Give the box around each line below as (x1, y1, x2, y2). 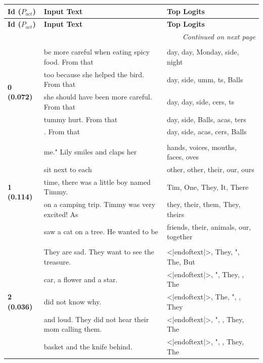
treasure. (43, 256, 71, 267)
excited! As (43, 209, 78, 219)
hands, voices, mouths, (166, 141, 237, 152)
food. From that (43, 56, 94, 67)
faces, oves (166, 151, 199, 162)
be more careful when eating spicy (43, 46, 150, 57)
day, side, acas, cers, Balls (166, 126, 247, 137)
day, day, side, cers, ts (166, 96, 235, 107)
